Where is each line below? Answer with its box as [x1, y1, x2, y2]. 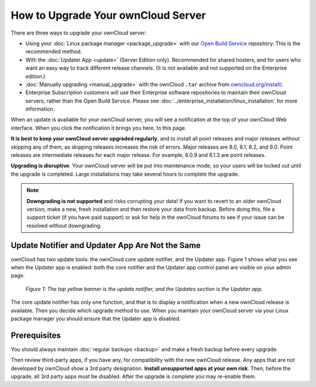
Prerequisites [11, 330, 61, 340]
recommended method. [25, 48, 83, 55]
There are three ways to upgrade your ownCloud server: [11, 29, 147, 36]
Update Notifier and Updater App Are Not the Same [11, 240, 201, 250]
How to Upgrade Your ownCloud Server [11, 9, 206, 22]
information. [25, 105, 55, 112]
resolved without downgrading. [26, 222, 102, 229]
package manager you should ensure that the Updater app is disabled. [11, 315, 181, 322]
